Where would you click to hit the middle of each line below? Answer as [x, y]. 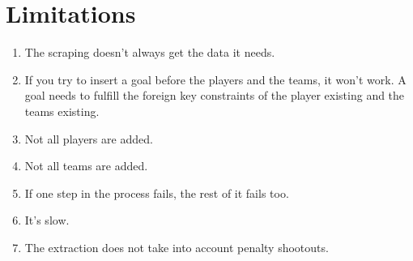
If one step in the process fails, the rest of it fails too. [157, 193]
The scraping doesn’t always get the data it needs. [150, 52]
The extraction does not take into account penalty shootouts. [177, 247]
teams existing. [62, 111]
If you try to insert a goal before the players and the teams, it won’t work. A [215, 79]
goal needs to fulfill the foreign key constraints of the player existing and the [215, 95]
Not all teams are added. [86, 166]
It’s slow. [47, 220]
